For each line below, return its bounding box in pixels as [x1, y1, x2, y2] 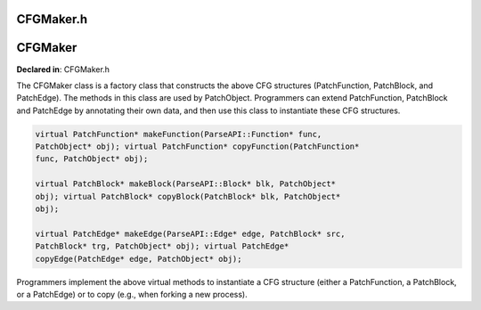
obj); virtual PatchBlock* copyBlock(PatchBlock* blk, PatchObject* [35, 192, 341, 201]
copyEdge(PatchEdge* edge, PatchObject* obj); [35, 254, 242, 264]
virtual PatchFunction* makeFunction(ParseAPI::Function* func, [35, 129, 322, 139]
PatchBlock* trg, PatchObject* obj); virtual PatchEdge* [35, 241, 289, 251]
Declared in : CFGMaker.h [16, 63, 110, 75]
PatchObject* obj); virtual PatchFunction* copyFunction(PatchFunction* [35, 142, 360, 151]
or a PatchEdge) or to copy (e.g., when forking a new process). [16, 289, 249, 299]
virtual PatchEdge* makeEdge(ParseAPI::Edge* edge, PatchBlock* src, [35, 228, 346, 239]
